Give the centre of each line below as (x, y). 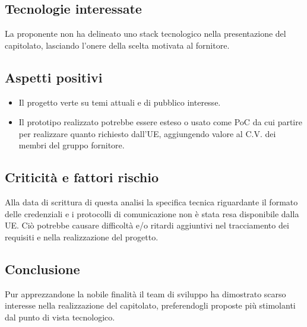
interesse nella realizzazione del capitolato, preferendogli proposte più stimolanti (150, 305)
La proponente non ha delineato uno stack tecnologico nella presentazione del (145, 34)
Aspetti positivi (54, 77)
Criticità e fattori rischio (82, 177)
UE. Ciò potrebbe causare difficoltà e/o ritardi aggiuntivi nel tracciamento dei (147, 225)
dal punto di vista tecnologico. (60, 317)
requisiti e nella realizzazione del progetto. (82, 236)
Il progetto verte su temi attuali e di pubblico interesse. (120, 102)
